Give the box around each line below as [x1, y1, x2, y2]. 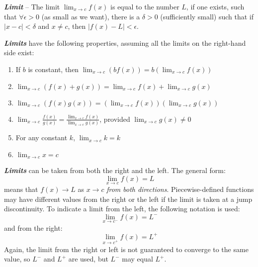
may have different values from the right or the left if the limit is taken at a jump [4, 193, 253, 204]
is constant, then [28, 64, 79, 74]
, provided [99, 113, 130, 124]
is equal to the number [110, 1, 179, 11]
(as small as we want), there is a [41, 11, 140, 21]
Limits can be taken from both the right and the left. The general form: [4, 165, 226, 176]
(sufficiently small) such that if [160, 11, 254, 21]
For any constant [15, 132, 68, 143]
